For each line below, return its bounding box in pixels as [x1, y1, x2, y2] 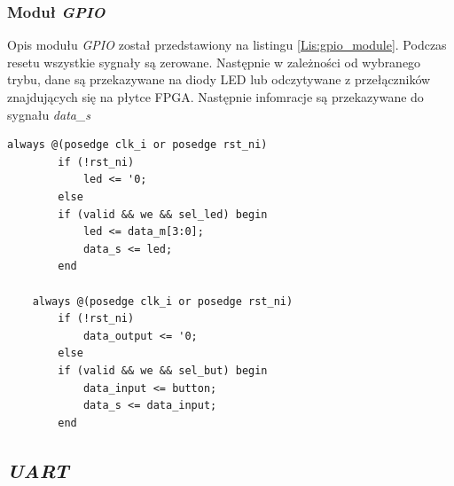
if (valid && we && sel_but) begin [58, 364, 268, 377]
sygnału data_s [7, 105, 91, 123]
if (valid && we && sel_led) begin [58, 208, 268, 221]
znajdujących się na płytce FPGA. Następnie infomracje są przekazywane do [7, 88, 424, 106]
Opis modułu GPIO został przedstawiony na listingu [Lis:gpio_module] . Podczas [7, 35, 447, 54]
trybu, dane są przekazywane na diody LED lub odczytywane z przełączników [7, 70, 431, 89]
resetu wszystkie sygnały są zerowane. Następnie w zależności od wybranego [7, 52, 421, 71]
